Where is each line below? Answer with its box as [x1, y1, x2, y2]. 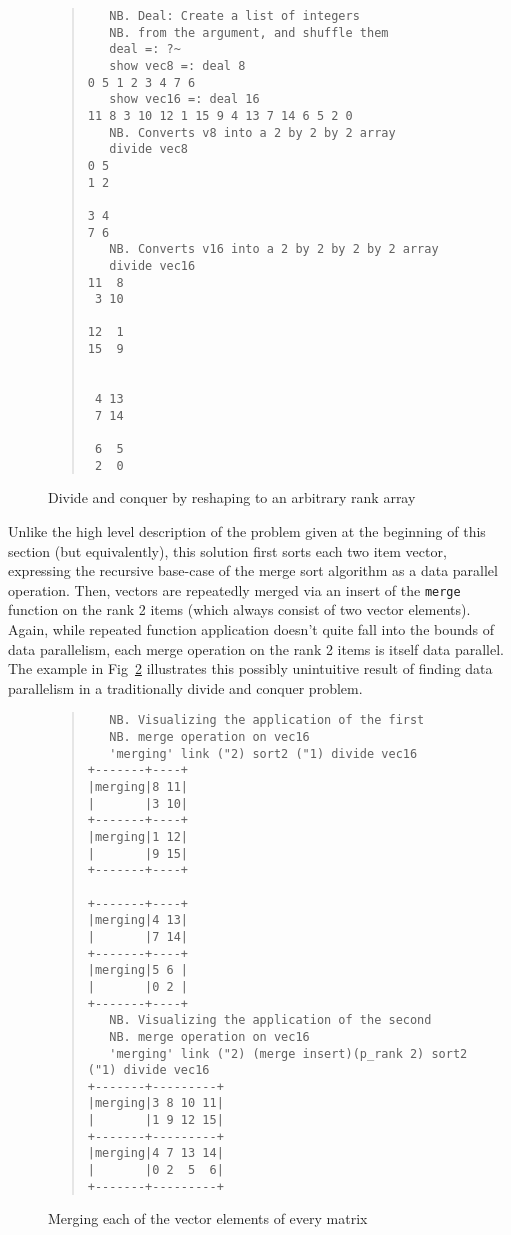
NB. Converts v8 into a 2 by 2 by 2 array [109, 125, 396, 140]
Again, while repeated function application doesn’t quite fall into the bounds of [8, 619, 494, 639]
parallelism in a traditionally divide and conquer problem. [8, 677, 363, 698]
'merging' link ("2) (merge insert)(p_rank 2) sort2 [109, 1046, 468, 1061]
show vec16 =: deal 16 [109, 92, 260, 107]
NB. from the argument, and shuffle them [109, 25, 389, 40]
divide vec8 [109, 142, 189, 157]
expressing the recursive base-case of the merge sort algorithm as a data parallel [8, 560, 498, 581]
